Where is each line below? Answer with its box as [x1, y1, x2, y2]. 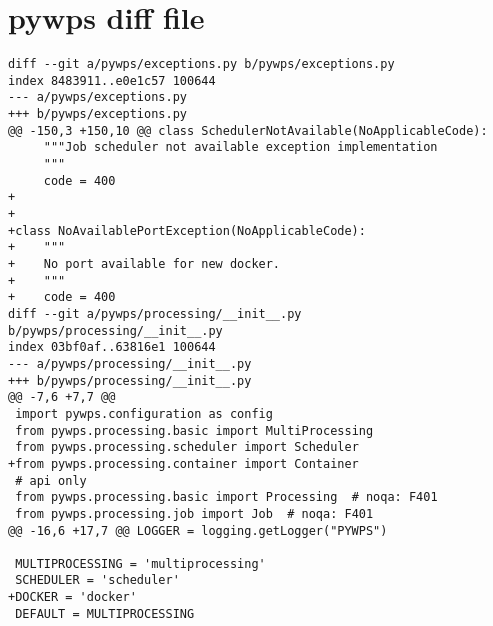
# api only [15, 473, 87, 488]
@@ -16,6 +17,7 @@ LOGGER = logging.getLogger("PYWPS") [8, 523, 388, 538]
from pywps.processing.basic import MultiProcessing [15, 423, 374, 438]
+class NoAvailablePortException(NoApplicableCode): [8, 223, 366, 238]
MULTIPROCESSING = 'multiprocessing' [15, 556, 266, 571]
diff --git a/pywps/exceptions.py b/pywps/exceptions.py [8, 57, 395, 72]
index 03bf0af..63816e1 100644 [8, 340, 216, 355]
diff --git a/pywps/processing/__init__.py [8, 306, 302, 321]
